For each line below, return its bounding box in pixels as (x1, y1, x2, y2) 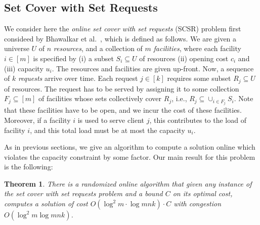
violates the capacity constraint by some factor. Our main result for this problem (4, 151, 255, 162)
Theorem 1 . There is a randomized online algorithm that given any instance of (4, 178, 252, 189)
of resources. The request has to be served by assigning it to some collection (4, 83, 239, 94)
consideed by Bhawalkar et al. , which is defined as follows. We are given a (4, 33, 237, 43)
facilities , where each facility (153, 43, 241, 54)
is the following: (4, 161, 53, 172)
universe (4, 43, 29, 54)
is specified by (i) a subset (33, 53, 114, 63)
